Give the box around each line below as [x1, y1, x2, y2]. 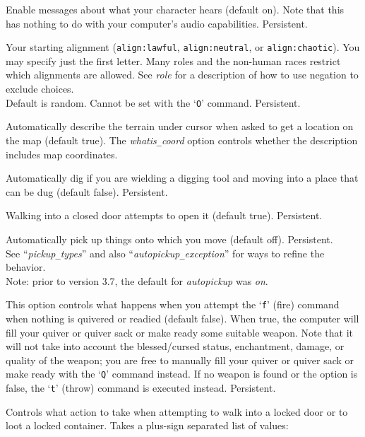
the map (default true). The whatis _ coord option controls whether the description [6, 132, 358, 147]
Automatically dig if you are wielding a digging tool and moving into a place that [6, 170, 359, 185]
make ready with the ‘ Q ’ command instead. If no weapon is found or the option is [6, 366, 358, 381]
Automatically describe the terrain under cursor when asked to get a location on [6, 119, 354, 134]
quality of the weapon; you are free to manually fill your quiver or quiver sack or [6, 352, 354, 367]
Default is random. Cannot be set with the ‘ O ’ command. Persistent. [6, 95, 301, 110]
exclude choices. [6, 81, 74, 96]
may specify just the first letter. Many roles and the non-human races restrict [6, 53, 341, 68]
